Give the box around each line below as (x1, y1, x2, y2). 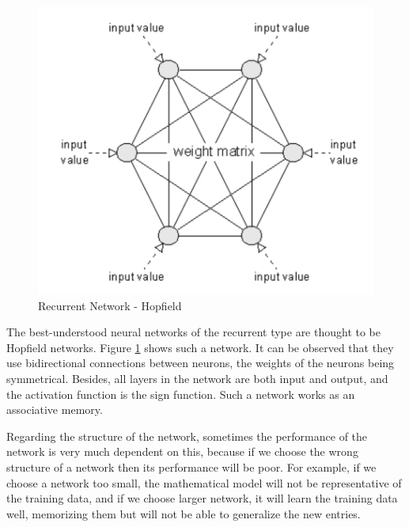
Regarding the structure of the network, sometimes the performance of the (6, 427, 368, 444)
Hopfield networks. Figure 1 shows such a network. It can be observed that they (6, 339, 394, 355)
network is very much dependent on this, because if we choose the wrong (6, 443, 358, 460)
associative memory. (6, 401, 103, 418)
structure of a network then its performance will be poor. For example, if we (6, 459, 377, 476)
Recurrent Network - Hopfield (38, 297, 182, 313)
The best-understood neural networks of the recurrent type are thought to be (6, 324, 381, 340)
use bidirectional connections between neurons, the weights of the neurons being (6, 354, 395, 371)
